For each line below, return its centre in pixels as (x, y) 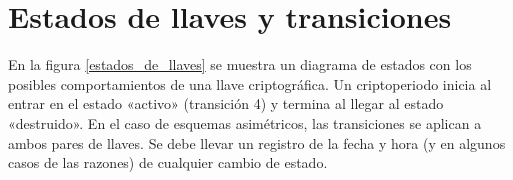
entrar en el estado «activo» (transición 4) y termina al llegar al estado (226, 103)
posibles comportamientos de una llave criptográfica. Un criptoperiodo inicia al (250, 83)
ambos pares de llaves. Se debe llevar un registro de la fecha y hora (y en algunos (257, 142)
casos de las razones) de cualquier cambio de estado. (168, 162)
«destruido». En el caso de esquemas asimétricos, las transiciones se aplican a (245, 122)
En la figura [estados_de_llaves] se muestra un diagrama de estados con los (240, 64)
